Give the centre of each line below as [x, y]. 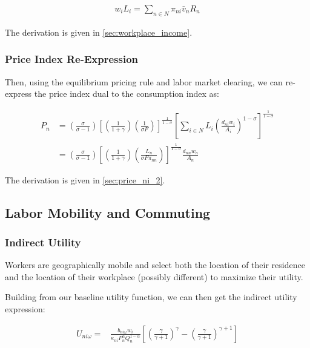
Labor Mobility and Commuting [108, 212]
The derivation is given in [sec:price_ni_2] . [85, 179]
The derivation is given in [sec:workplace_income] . [99, 32]
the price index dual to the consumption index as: [127, 94]
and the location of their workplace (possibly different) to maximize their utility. [154, 276]
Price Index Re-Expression [72, 59]
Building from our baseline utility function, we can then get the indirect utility [151, 297]
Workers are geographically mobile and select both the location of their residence [155, 265]
